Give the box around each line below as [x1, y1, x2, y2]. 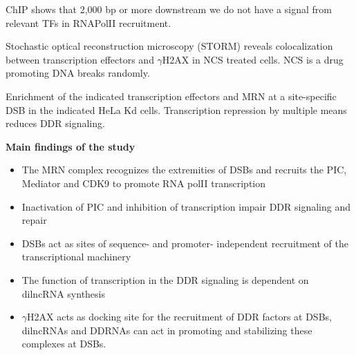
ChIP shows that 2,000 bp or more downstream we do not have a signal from [6, 2, 332, 16]
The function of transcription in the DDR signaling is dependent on [21, 272, 309, 287]
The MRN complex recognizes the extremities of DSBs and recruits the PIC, [21, 162, 347, 177]
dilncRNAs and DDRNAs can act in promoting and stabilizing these [21, 323, 312, 337]
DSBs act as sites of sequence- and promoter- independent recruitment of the [21, 236, 349, 250]
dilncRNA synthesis [21, 286, 106, 300]
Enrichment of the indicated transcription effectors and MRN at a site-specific [6, 88, 337, 103]
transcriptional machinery [21, 249, 131, 264]
